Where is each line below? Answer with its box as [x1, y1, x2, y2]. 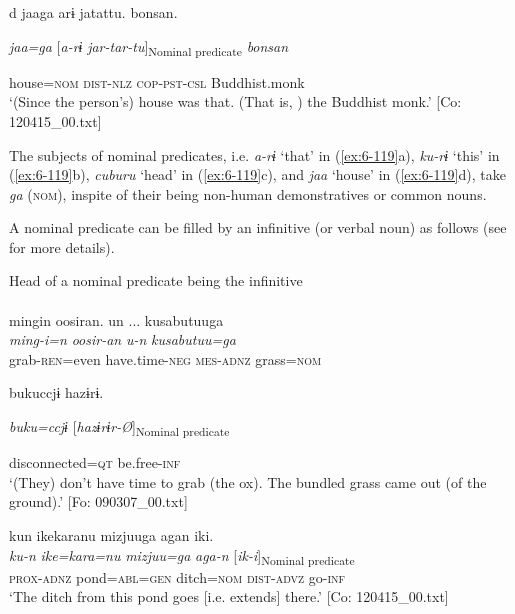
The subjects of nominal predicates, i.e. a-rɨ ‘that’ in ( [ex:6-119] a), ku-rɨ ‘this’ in [9, 144, 500, 165]
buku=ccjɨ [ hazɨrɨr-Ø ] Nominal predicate [9, 416, 230, 439]
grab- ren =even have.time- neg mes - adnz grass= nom [9, 348, 322, 369]
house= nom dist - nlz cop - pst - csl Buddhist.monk [9, 71, 305, 92]
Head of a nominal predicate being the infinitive [9, 270, 303, 291]
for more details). [9, 236, 115, 257]
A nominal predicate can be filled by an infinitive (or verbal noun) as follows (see [9, 217, 507, 238]
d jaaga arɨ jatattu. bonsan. [9, 2, 178, 22]
